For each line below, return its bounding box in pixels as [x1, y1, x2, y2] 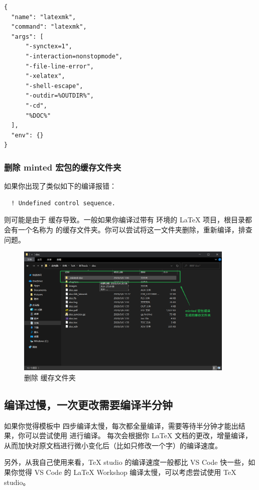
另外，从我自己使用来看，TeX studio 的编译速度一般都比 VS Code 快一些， [4, 457, 248, 467]
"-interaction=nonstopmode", [25, 52, 123, 60]
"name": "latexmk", [11, 13, 76, 21]
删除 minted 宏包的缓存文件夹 [4, 160, 121, 173]
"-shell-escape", [25, 82, 83, 90]
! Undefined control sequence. [11, 199, 115, 207]
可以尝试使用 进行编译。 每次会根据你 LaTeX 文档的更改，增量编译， [25, 430, 252, 441]
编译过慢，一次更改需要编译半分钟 [4, 396, 173, 412]
